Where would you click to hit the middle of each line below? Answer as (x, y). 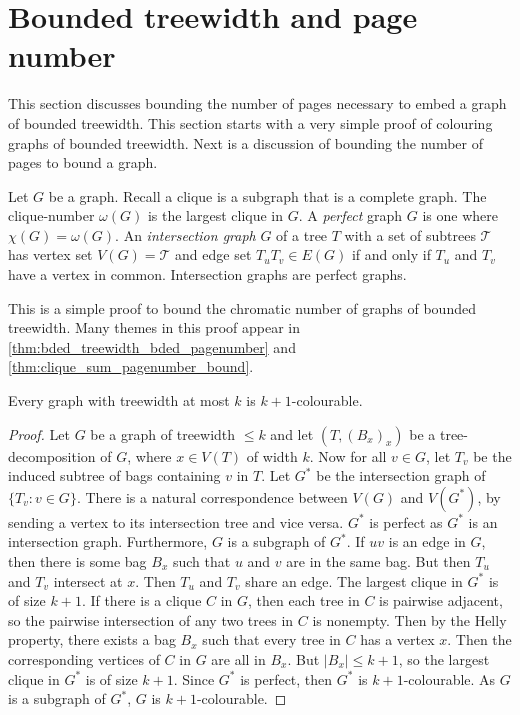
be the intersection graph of (401, 475)
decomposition (52, 455)
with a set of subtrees (410, 234)
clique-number (51, 215)
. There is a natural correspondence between (212, 496)
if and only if (391, 254)
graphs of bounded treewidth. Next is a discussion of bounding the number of (246, 142)
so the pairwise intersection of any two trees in (151, 619)
